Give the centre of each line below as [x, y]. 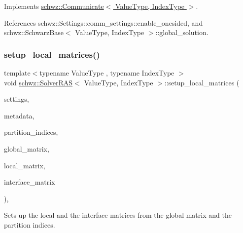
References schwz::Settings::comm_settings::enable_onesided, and [104, 22]
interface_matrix [30, 182]
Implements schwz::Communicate [54, 6]
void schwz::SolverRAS [38, 82]
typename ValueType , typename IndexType [107, 73]
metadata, [19, 115]
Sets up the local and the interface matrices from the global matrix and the [118, 215]
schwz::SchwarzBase [34, 32]
